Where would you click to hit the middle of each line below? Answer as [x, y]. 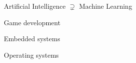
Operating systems [31, 55]
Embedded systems [32, 39]
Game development [32, 22]
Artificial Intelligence [35, 6]
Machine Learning [105, 6]
